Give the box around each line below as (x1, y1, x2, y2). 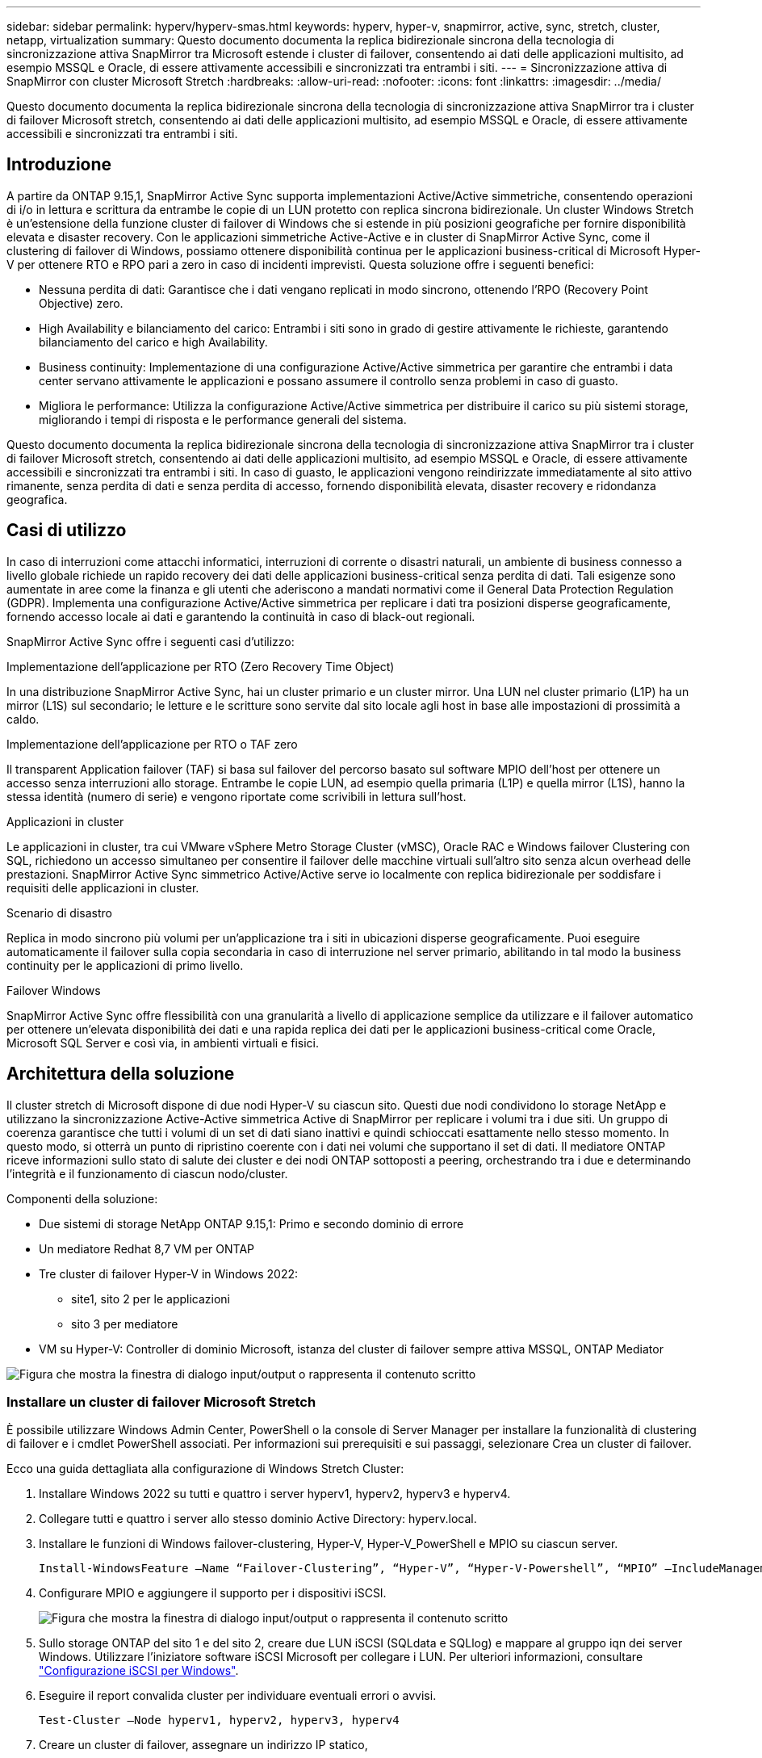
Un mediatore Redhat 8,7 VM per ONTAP (39, 1241, 254, 1256)
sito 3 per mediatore (71, 1316, 178, 1331)
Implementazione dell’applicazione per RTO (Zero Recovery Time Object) (6, 659, 395, 673)
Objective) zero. (39, 296, 124, 310)
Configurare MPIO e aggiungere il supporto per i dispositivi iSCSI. (39, 1586, 387, 1601)
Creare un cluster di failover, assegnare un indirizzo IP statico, (39, 1738, 368, 1752)
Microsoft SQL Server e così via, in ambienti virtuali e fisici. (6, 1035, 320, 1050)
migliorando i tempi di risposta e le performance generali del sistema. (39, 412, 407, 426)
